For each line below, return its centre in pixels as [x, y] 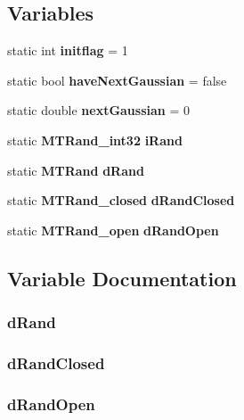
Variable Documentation [122, 278]
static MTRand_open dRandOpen [113, 230]
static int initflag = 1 [68, 50]
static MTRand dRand [76, 170]
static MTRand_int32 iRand [95, 140]
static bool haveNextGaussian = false [117, 80]
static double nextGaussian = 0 [98, 110]
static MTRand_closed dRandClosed [121, 200]
